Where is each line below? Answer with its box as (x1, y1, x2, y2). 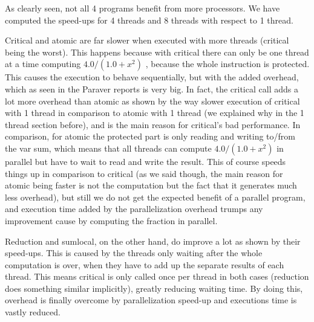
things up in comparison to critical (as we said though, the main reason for (5, 167, 283, 179)
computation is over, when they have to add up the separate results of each (5, 258, 284, 271)
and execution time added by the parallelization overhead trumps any (5, 202, 263, 215)
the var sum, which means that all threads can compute (5, 141, 212, 154)
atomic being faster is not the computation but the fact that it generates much (5, 179, 297, 192)
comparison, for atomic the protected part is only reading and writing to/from (5, 130, 295, 143)
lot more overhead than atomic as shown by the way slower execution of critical (5, 94, 300, 107)
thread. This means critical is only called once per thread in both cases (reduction (5, 270, 309, 283)
